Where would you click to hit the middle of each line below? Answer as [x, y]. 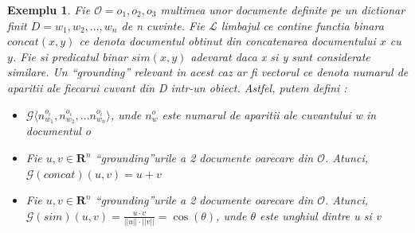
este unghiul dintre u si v [321, 215]
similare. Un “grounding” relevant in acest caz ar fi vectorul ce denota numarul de [208, 72]
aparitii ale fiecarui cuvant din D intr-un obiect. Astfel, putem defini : [177, 87]
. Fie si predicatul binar [70, 56]
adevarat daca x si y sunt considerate [280, 56]
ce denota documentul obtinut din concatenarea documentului [227, 41]
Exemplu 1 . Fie [49, 10]
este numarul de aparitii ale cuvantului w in [269, 114]
